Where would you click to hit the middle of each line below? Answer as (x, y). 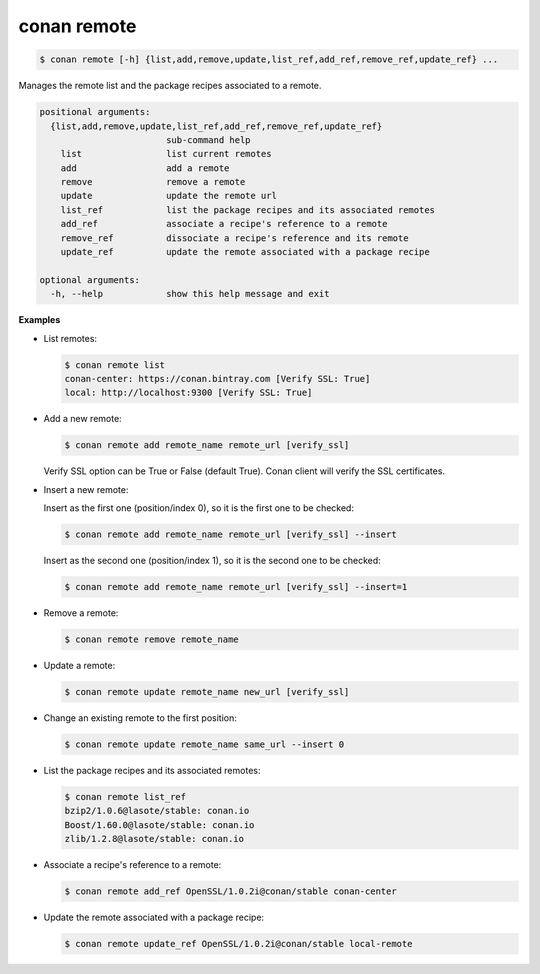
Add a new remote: (82, 419)
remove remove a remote (153, 182)
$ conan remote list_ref (125, 796)
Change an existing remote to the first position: (140, 717)
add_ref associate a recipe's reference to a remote (224, 224)
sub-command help (208, 139)
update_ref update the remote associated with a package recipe (245, 252)
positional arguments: (95, 112)
